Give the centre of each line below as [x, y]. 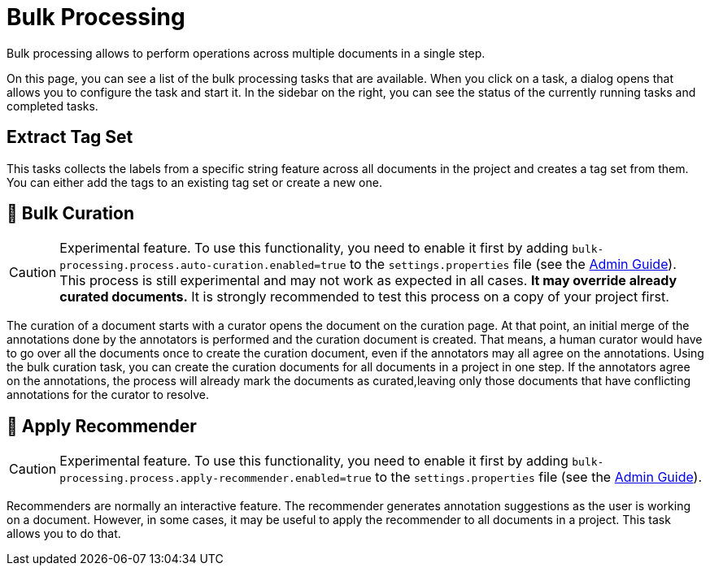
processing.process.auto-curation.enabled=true [203, 266]
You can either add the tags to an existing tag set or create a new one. [194, 182]
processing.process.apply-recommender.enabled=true [216, 479]
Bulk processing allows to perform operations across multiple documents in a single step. [246, 53]
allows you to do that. [64, 534]
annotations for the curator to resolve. [108, 395]
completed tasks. [52, 106]
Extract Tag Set [70, 137]
